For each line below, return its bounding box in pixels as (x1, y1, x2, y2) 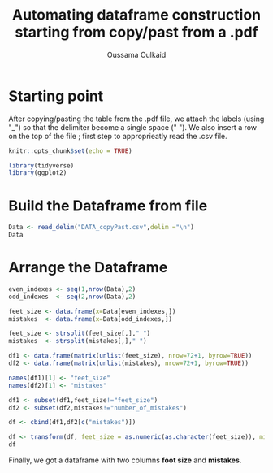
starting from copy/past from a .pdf (15, 23, 258, 41)
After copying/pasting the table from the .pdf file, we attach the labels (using (8, 114, 265, 124)
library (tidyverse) (8, 161, 75, 170)
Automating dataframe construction (11, 6, 262, 24)
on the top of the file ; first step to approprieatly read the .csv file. (8, 131, 227, 141)
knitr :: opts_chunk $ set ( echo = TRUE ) (8, 146, 132, 155)
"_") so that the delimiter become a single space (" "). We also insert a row (8, 122, 258, 132)
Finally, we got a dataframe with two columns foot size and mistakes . (8, 455, 242, 465)
